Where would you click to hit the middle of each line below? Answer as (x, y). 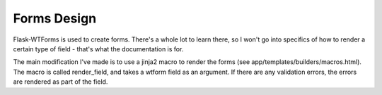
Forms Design (55, 18)
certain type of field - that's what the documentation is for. (98, 49)
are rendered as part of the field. (60, 82)
